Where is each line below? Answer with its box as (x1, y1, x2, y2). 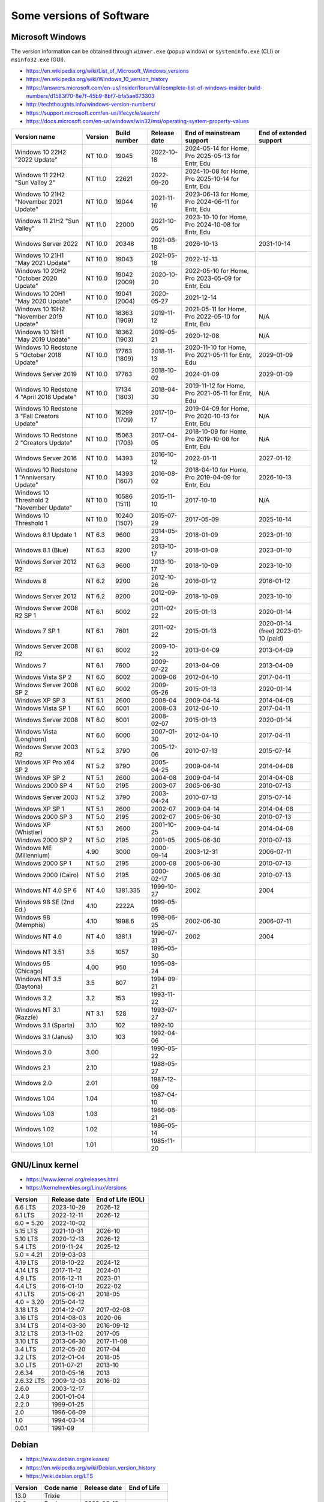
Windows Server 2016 (14, 454, 77, 462)
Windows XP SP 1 (14, 804, 65, 813)
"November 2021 (14, 197, 63, 205)
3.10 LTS (14, 1337, 38, 1345)
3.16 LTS (14, 1313, 38, 1322)
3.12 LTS (14, 1329, 38, 1337)
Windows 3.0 (14, 1048, 52, 1056)
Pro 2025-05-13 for (185, 151, 240, 160)
